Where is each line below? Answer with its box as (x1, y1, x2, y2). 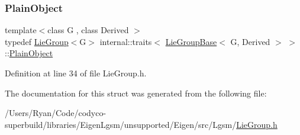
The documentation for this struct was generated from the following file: (5, 86, 267, 99)
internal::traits (99, 35, 152, 47)
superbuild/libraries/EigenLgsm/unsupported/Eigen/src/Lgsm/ (5, 118, 237, 130)
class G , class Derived (47, 24, 129, 36)
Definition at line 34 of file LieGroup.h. (5, 67, 147, 79)
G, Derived (230, 35, 270, 47)
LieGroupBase (165, 35, 217, 47)
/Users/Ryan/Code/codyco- (5, 107, 107, 119)
